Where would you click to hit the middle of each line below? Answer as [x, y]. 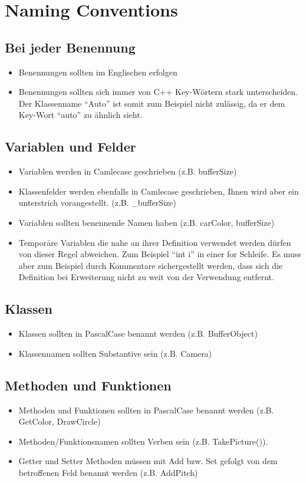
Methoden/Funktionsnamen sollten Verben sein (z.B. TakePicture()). [143, 441]
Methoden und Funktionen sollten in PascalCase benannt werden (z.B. [146, 410]
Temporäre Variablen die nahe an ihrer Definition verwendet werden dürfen [155, 242]
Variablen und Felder [70, 147]
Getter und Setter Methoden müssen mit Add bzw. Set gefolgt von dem [148, 461]
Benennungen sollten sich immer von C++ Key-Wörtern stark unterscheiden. [158, 92]
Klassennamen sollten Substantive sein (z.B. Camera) [115, 353]
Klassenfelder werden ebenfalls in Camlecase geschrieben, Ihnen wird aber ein [159, 191]
